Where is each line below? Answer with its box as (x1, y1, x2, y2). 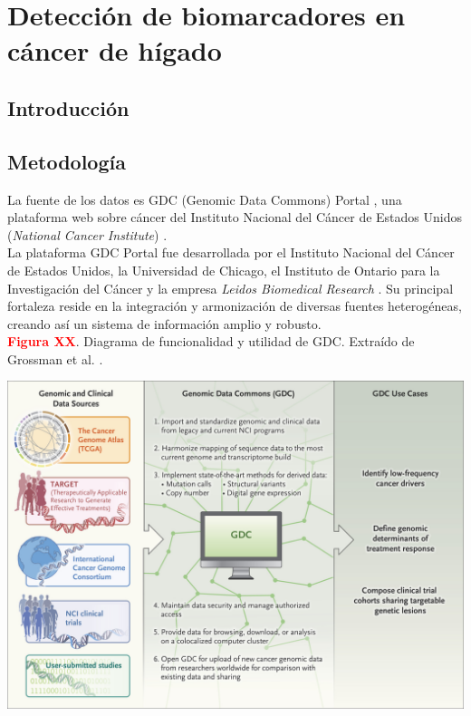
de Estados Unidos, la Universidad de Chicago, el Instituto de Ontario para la (7, 260, 440, 279)
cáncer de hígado (7, 32, 222, 69)
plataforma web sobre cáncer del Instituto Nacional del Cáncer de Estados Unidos (7, 208, 462, 227)
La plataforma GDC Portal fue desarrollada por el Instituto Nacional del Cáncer (7, 243, 455, 262)
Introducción (7, 93, 130, 121)
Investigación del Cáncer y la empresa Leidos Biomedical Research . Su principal (7, 278, 454, 297)
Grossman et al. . (7, 349, 103, 368)
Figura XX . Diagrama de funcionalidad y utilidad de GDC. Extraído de (7, 332, 415, 351)
